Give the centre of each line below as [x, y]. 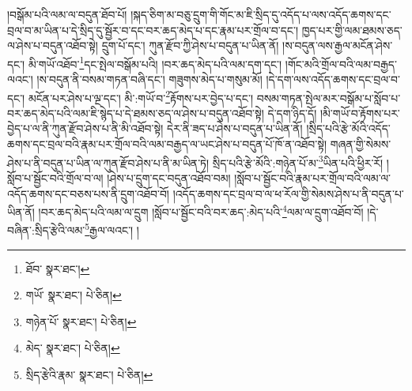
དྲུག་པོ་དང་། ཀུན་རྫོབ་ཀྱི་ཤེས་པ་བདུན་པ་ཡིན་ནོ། [190, 45]
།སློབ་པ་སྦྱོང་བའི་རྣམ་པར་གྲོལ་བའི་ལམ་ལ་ [312, 177]
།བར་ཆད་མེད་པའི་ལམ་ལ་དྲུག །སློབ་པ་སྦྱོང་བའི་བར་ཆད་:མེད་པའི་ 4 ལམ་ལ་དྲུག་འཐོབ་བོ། [201, 211]
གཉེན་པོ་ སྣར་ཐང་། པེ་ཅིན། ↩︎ [81, 321]
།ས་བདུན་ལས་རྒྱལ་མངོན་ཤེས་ [338, 45]
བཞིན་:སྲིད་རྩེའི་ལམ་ [46, 230]
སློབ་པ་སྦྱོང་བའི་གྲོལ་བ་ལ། [55, 177]
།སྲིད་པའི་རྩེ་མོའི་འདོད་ [348, 128]
